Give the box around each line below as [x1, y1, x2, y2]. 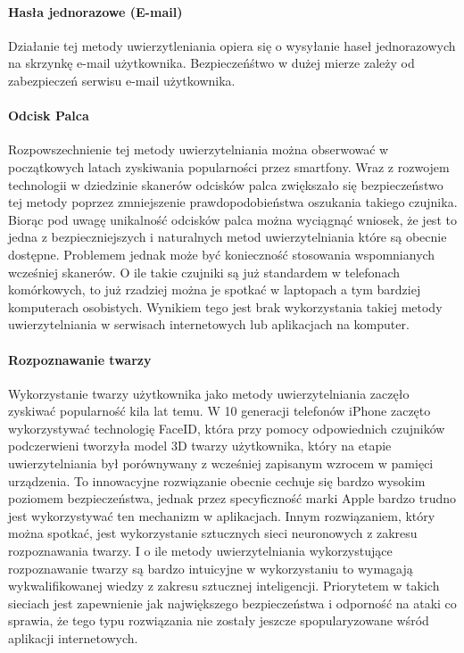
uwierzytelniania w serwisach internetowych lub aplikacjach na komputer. [8, 315, 410, 334]
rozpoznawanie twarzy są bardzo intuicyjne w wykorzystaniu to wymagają [8, 558, 413, 577]
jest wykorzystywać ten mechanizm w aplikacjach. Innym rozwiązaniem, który [8, 506, 435, 525]
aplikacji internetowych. [8, 629, 138, 648]
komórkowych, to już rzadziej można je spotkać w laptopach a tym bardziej [8, 280, 421, 299]
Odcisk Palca [8, 106, 89, 125]
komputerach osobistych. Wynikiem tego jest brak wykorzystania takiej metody [8, 297, 443, 316]
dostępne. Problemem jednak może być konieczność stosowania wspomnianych [8, 244, 435, 263]
